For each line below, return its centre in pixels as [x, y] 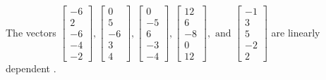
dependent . [31, 68]
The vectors [31, 32]
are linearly [296, 32]
